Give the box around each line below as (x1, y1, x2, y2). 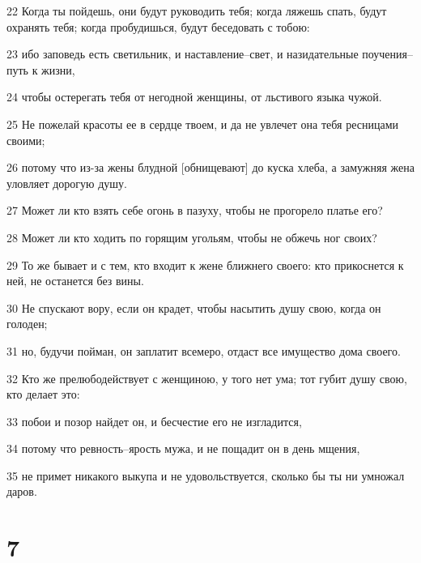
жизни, (41, 61, 75, 78)
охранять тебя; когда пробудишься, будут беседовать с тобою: (6, 18, 310, 35)
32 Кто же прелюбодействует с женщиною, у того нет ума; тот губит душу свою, (6, 369, 407, 386)
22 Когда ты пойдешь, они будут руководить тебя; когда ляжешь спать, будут (6, 2, 387, 19)
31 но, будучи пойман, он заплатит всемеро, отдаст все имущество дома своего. (6, 342, 401, 359)
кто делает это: (6, 386, 80, 403)
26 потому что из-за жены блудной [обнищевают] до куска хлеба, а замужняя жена (6, 159, 415, 176)
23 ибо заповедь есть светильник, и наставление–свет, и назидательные (6, 45, 359, 62)
